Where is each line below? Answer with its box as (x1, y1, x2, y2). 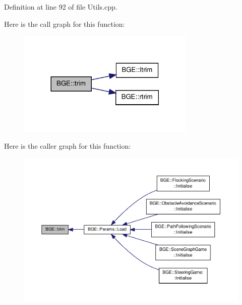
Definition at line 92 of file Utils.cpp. (4, 2, 117, 12)
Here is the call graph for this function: (4, 18, 125, 29)
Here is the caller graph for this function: (4, 141, 131, 151)
